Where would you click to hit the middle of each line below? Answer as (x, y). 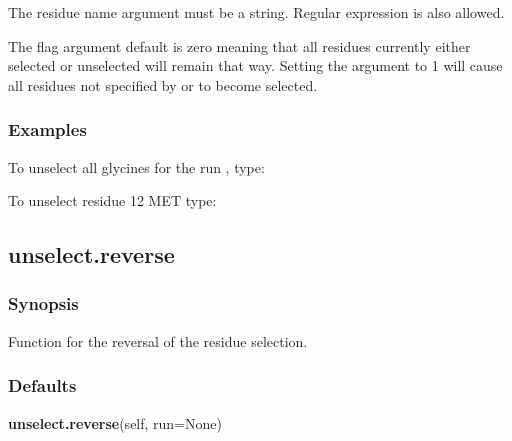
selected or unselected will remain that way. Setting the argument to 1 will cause (255, 65)
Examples (47, 129)
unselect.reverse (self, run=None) (115, 422)
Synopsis (43, 303)
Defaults (42, 385)
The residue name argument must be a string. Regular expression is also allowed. (256, 12)
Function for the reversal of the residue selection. (158, 340)
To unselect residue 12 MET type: (112, 200)
